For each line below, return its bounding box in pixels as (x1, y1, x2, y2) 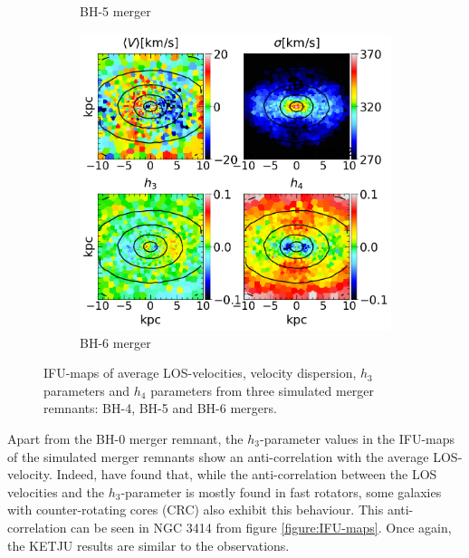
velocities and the (7, 482, 105, 501)
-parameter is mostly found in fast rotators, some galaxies (120, 482, 442, 501)
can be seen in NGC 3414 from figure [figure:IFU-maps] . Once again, (71, 517, 452, 536)
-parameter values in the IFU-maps (259, 428, 455, 447)
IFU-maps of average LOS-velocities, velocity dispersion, (43, 363, 357, 382)
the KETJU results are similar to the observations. (7, 535, 290, 554)
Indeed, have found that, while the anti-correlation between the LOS (56, 465, 437, 484)
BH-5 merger (80, 2, 151, 20)
